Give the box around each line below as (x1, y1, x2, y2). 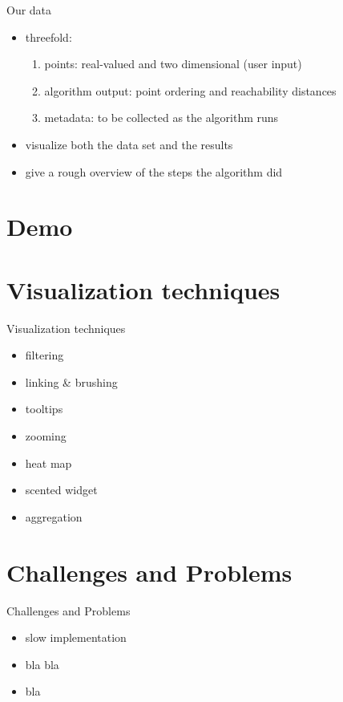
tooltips (25, 400, 63, 417)
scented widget (25, 481, 98, 498)
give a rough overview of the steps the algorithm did (25, 163, 283, 180)
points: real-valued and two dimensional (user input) (44, 55, 302, 72)
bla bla (25, 655, 59, 672)
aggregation (25, 508, 83, 525)
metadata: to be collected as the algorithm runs (44, 109, 279, 126)
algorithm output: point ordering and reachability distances (44, 82, 337, 99)
